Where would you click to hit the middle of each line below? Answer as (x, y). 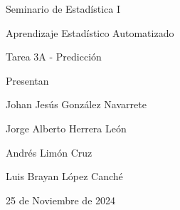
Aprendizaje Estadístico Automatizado (90, 32)
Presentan (27, 80)
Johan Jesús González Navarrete (76, 104)
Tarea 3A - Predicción (54, 57)
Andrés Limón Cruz (49, 152)
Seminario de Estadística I (63, 9)
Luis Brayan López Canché (64, 176)
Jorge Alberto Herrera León (66, 128)
